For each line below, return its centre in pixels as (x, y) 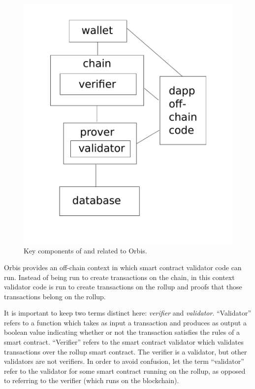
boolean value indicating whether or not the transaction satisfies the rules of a (122, 332)
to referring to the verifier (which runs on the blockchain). (92, 380)
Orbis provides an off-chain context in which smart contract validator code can (123, 267)
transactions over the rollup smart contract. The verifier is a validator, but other (126, 351)
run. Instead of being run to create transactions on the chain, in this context (119, 277)
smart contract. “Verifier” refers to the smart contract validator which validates (124, 342)
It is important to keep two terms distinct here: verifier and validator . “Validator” (128, 313)
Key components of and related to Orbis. (85, 251)
